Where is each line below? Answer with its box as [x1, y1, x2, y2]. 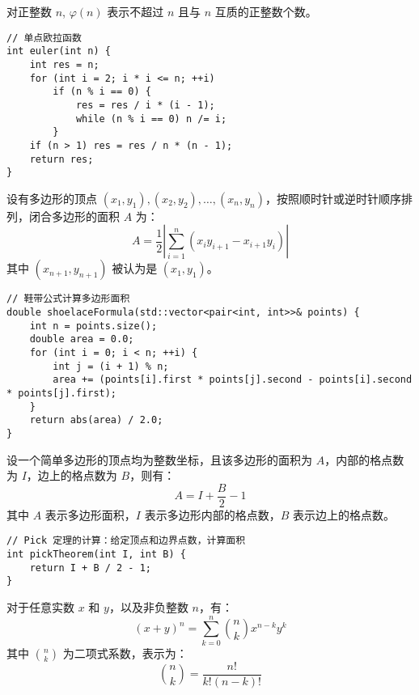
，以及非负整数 [108, 599, 188, 616]
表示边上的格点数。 [292, 506, 395, 523]
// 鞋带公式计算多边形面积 [6, 293, 130, 305]
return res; [29, 153, 94, 165]
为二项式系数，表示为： [62, 644, 188, 661]
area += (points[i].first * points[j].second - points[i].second [53, 374, 413, 386]
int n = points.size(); [29, 320, 158, 332]
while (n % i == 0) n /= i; [75, 112, 227, 125]
